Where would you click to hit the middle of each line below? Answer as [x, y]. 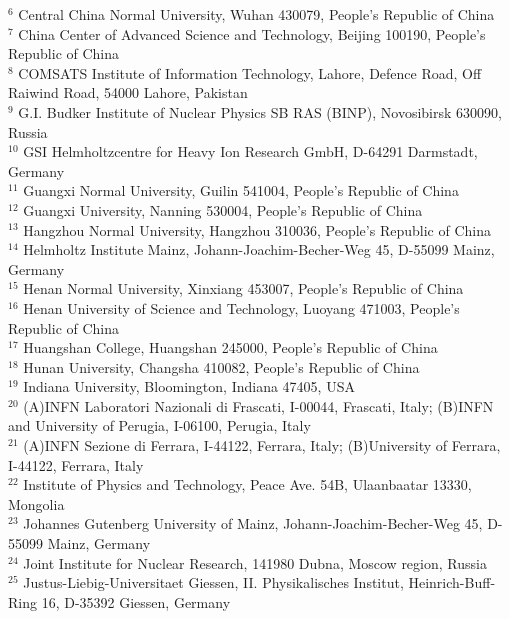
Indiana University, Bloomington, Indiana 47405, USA [189, 386]
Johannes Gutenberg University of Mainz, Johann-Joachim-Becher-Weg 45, [253, 523]
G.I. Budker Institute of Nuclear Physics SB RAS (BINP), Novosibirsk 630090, [260, 111]
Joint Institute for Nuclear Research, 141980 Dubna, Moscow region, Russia [255, 562]
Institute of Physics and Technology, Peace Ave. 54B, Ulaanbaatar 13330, [247, 484]
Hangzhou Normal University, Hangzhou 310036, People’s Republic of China [257, 229]
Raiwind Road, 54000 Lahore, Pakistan [128, 92]
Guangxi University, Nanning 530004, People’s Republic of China [223, 209]
